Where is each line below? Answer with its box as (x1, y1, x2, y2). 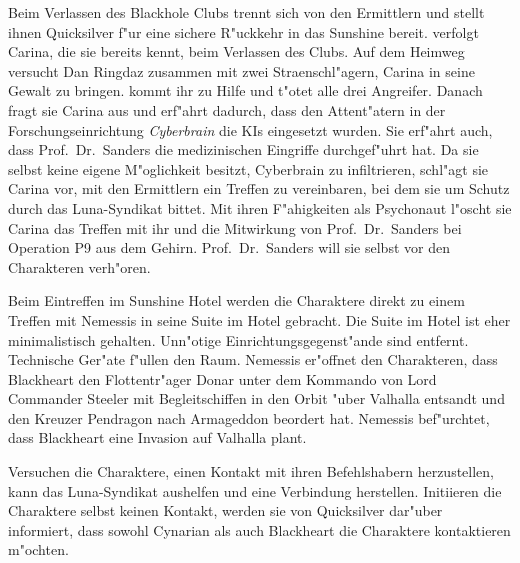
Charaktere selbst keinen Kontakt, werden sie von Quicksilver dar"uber (8, 500, 443, 521)
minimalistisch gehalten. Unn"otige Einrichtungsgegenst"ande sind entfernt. (8, 329, 469, 350)
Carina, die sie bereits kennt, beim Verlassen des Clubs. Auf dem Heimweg (8, 41, 465, 62)
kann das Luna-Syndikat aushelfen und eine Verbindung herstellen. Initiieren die (8, 480, 502, 501)
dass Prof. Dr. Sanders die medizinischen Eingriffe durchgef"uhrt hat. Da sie (8, 139, 479, 160)
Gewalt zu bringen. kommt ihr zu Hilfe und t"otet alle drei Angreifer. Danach (8, 80, 483, 101)
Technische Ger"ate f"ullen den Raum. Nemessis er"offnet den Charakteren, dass (8, 349, 498, 370)
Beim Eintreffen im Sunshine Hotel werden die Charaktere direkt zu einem (8, 290, 465, 311)
